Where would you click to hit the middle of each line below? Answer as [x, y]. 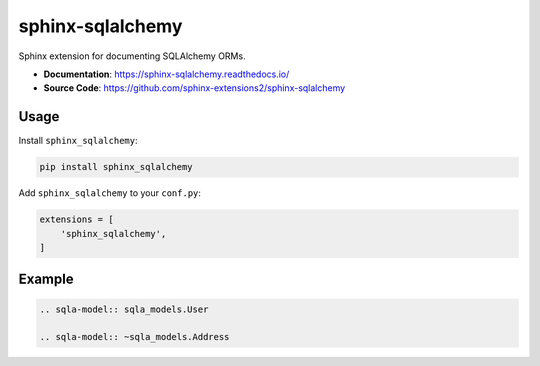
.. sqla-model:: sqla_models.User [124, 309]
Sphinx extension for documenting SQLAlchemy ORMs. [132, 56]
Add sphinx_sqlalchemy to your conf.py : [110, 193]
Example [46, 279]
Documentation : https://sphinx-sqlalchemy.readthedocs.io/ [166, 74]
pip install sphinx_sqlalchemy [116, 167]
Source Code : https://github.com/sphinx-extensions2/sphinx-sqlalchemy [194, 88]
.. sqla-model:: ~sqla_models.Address [134, 337]
